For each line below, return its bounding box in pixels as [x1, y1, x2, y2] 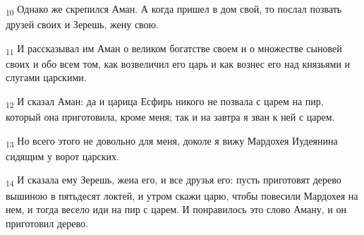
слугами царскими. [6, 70, 87, 85]
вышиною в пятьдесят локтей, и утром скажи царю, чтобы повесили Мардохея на [6, 188, 358, 203]
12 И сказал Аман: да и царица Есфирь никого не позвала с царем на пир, [6, 94, 324, 110]
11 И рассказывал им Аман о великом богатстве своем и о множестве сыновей [6, 40, 342, 57]
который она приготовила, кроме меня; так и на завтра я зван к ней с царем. [6, 109, 335, 124]
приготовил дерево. [6, 215, 88, 230]
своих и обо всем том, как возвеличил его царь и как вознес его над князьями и [6, 56, 351, 71]
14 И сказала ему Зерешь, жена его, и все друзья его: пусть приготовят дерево [6, 172, 341, 189]
